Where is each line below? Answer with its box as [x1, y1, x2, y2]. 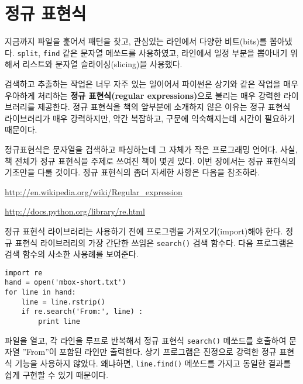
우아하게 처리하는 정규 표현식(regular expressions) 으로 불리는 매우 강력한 [5, 89, 281, 101]
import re [5, 268, 43, 277]
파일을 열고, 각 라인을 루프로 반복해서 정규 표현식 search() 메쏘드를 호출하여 [5, 334, 287, 346]
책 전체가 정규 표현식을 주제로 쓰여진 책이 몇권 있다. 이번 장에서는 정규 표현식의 [5, 154, 296, 167]
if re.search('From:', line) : [21, 307, 143, 316]
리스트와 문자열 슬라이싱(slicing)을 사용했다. [22, 58, 183, 70]
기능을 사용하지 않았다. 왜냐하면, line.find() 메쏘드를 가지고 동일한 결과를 [15, 357, 291, 369]
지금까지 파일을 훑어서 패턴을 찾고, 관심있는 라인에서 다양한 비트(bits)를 [5, 35, 267, 47]
